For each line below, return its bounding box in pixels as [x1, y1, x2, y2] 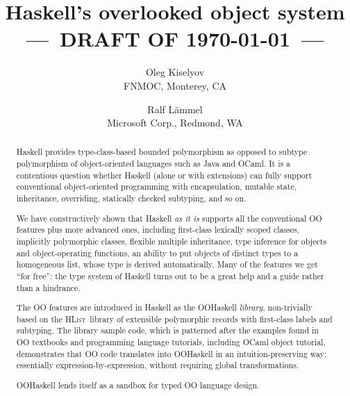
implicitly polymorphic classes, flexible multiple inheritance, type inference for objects [16, 235, 327, 247]
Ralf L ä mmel [147, 101, 203, 116]
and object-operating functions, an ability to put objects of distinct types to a [16, 247, 299, 258]
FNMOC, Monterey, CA [123, 78, 227, 92]
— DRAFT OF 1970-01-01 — [26, 24, 324, 53]
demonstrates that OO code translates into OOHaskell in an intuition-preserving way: [16, 347, 327, 359]
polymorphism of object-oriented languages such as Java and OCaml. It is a [16, 158, 291, 170]
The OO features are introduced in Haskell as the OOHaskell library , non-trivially [16, 302, 312, 313]
